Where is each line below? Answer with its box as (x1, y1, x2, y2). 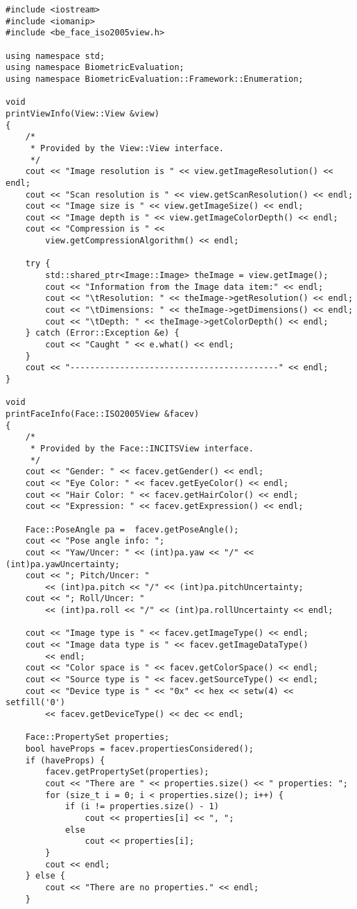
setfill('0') (6, 698, 65, 708)
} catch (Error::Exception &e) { (25, 328, 180, 338)
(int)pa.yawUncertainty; (6, 559, 120, 569)
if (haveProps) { (25, 755, 105, 765)
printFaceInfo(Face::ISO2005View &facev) (6, 408, 200, 419)
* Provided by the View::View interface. (30, 143, 224, 153)
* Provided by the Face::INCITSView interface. (30, 443, 254, 453)
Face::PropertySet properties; (25, 732, 170, 743)
